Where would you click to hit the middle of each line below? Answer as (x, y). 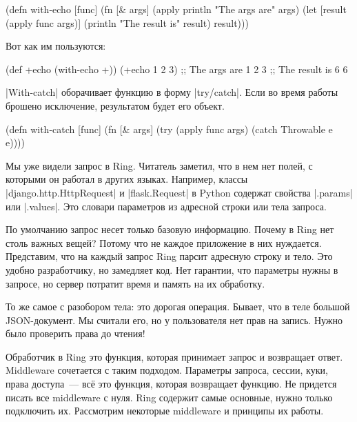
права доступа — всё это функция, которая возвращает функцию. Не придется (171, 384)
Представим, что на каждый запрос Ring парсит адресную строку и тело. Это (169, 256)
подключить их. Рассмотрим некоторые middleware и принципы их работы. (165, 411)
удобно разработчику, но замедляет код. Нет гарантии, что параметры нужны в (172, 269)
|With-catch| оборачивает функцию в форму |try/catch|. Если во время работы (172, 92)
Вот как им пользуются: (56, 46)
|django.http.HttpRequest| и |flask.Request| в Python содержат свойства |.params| (179, 192)
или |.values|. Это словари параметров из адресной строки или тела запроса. (166, 206)
